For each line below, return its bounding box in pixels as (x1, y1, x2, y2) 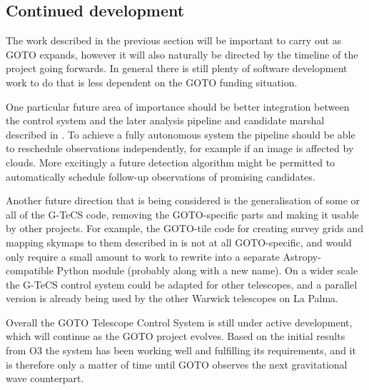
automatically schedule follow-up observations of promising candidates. (6, 169, 315, 184)
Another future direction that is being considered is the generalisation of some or (6, 193, 360, 208)
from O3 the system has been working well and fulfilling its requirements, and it (6, 343, 356, 358)
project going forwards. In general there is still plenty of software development (6, 61, 348, 76)
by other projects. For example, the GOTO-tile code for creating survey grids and (6, 221, 363, 236)
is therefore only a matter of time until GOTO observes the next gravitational (6, 356, 348, 371)
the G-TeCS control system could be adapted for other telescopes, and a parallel (6, 276, 358, 291)
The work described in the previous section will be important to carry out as (6, 33, 342, 48)
